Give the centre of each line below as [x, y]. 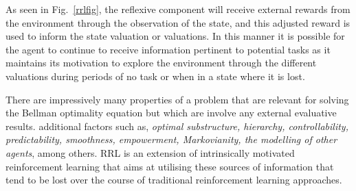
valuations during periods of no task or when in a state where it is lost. [155, 76]
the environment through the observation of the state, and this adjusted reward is [178, 22]
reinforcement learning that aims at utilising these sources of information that [170, 166]
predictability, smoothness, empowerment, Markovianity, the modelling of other [171, 139]
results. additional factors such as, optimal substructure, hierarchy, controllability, [177, 126]
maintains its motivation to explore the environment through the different [161, 63]
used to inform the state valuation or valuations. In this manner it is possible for [175, 36]
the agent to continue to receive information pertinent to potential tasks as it [168, 49]
